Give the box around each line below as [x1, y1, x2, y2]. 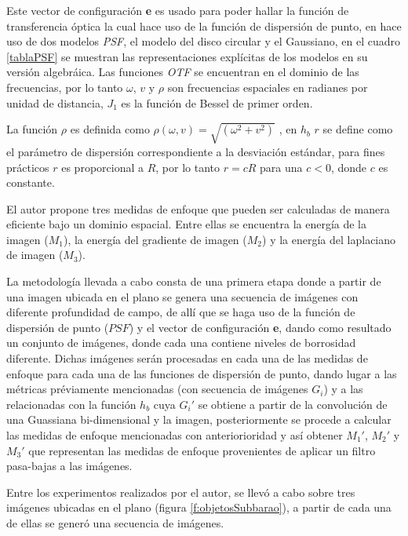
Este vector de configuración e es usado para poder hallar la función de [6, 2, 349, 18]
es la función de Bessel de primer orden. [121, 94, 313, 111]
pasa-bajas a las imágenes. [6, 458, 133, 474]
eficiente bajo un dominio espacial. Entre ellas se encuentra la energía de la [6, 216, 367, 232]
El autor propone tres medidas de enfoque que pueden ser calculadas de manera [6, 200, 390, 217]
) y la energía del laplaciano [262, 231, 396, 247]
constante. [6, 174, 55, 191]
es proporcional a [61, 159, 144, 175]
